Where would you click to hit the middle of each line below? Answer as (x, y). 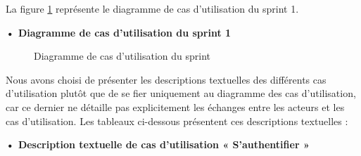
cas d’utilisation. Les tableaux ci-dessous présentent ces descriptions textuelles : (177, 121)
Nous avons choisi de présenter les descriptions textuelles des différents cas (166, 79)
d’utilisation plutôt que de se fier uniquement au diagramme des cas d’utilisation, (181, 93)
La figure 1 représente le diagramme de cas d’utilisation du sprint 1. (152, 8)
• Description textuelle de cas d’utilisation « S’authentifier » (158, 144)
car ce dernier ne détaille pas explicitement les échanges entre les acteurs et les (175, 106)
